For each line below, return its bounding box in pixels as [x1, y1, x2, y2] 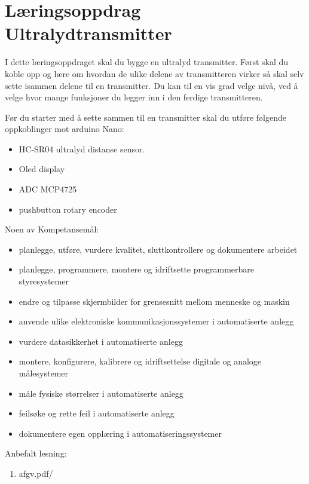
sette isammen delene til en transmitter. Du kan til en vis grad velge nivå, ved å [5, 79, 298, 91]
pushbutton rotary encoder [19, 203, 117, 215]
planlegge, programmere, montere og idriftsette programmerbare [19, 263, 254, 275]
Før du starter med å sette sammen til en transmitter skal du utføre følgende [5, 111, 286, 123]
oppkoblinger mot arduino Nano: [5, 122, 124, 135]
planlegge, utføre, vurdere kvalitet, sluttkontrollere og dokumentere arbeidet [19, 243, 298, 255]
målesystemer [19, 367, 69, 379]
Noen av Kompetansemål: [5, 223, 99, 235]
